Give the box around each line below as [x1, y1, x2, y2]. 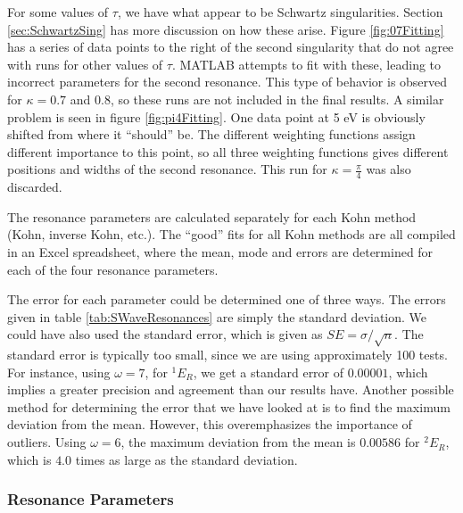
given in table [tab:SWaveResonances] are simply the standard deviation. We [7, 307, 427, 326]
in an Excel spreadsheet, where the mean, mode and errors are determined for [7, 242, 434, 261]
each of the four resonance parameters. [7, 260, 219, 278]
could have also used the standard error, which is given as [7, 325, 323, 343]
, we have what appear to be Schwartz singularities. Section [117, 3, 443, 21]
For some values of [7, 3, 109, 21]
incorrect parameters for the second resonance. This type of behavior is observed [7, 72, 448, 91]
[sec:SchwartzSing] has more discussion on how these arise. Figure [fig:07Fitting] [7, 20, 444, 38]
